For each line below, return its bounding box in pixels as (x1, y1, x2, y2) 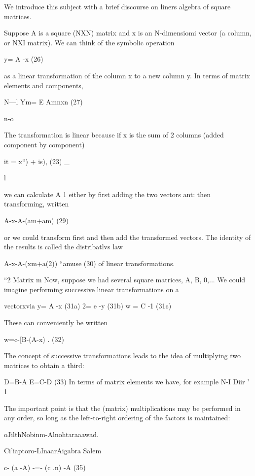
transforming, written (4, 199, 69, 209)
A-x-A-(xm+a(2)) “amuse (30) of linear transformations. (4, 258, 175, 268)
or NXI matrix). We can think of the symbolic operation (4, 37, 175, 47)
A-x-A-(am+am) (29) (4, 215, 69, 225)
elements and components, (4, 80, 83, 90)
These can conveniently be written (4, 317, 108, 328)
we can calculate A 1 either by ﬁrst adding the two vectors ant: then (4, 189, 211, 199)
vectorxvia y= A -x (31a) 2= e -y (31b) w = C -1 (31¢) (4, 301, 172, 311)
